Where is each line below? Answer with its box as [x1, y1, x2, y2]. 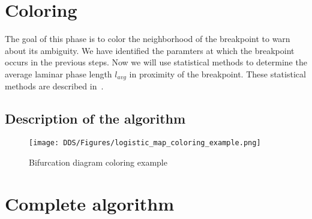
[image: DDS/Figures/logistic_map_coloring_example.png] [29, 139, 261, 148]
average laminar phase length [5, 67, 112, 80]
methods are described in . [5, 80, 104, 92]
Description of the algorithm [5, 109, 186, 128]
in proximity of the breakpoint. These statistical [129, 67, 306, 80]
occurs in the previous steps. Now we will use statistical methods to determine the [5, 56, 307, 68]
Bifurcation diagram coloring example [29, 155, 167, 168]
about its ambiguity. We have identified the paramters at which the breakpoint [5, 44, 295, 56]
